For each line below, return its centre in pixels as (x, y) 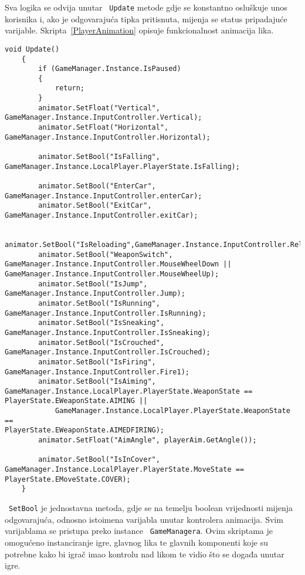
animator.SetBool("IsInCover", (99, 460)
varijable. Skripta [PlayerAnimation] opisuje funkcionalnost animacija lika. (139, 30)
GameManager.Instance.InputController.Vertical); (104, 118)
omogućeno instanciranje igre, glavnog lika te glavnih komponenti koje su (137, 542)
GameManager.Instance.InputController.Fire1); (97, 372)
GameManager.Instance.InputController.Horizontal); (108, 137)
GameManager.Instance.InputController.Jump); (95, 294)
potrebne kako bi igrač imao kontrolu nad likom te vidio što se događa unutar (145, 554)
